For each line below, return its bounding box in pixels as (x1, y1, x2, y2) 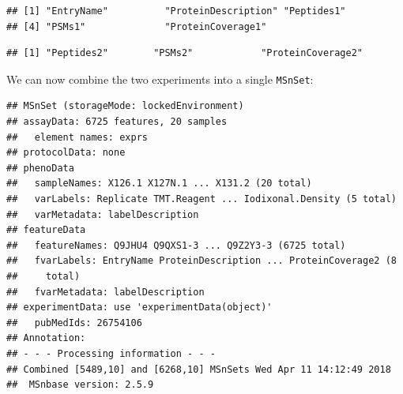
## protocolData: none (6, 147, 126, 159)
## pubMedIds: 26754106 (6, 317, 142, 328)
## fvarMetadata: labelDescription (6, 286, 205, 298)
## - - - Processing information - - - (6, 347, 216, 359)
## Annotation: (6, 332, 86, 344)
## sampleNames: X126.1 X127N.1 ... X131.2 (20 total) (6, 178, 312, 189)
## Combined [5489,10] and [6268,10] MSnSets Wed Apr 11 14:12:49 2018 (6, 363, 391, 375)
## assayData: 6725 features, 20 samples (6, 116, 228, 128)
